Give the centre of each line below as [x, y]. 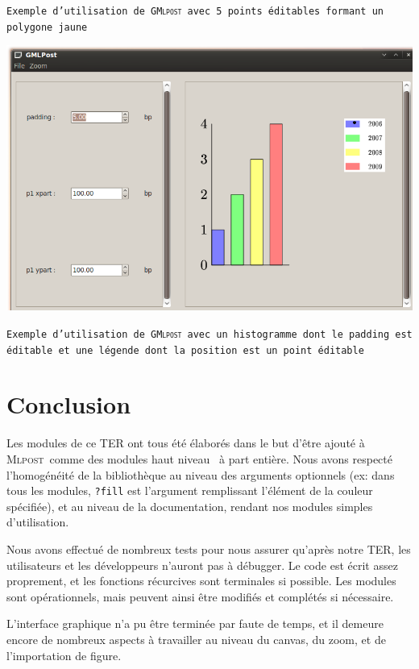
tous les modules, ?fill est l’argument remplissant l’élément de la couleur [190, 490]
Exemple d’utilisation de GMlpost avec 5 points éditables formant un [195, 11]
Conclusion [69, 404]
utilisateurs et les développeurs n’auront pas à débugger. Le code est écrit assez [202, 565]
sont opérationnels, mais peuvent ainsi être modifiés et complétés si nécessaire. [200, 596]
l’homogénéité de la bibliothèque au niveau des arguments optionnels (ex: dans [201, 474]
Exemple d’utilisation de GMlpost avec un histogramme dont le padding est [209, 334]
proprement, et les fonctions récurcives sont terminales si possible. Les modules [201, 581]
